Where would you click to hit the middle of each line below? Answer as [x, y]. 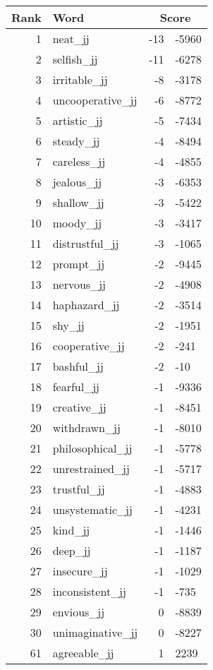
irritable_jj [80, 79]
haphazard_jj [86, 305]
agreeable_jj [83, 653]
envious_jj [79, 612]
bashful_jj [78, 366]
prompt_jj [79, 264]
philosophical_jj [92, 448]
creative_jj [79, 407]
